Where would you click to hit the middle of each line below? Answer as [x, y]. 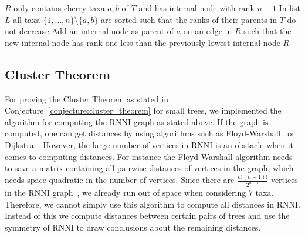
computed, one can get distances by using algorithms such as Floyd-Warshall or [150, 133]
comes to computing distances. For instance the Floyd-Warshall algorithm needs [149, 156]
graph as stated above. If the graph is [201, 121]
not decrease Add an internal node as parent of [89, 31]
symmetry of [27, 227]
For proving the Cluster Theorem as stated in [87, 99]
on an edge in [208, 31]
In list [289, 8]
